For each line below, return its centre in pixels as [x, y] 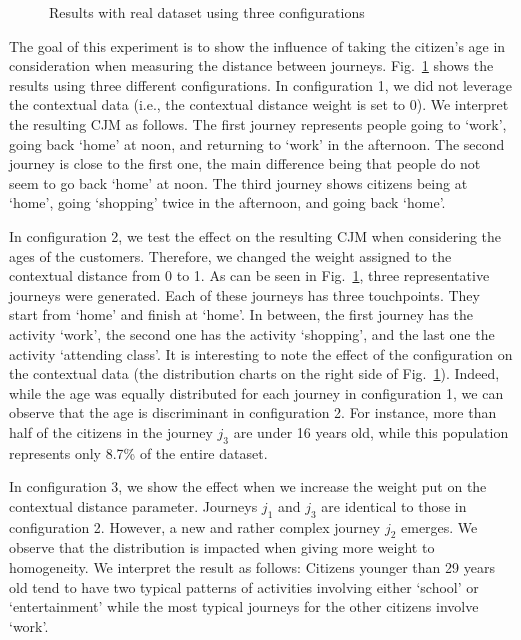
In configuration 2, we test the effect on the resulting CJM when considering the [255, 235]
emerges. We [439, 526]
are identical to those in [394, 505]
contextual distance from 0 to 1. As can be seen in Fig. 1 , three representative [249, 275]
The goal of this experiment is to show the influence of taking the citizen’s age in [257, 45]
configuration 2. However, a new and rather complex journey [195, 526]
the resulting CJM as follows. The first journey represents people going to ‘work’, [258, 123]
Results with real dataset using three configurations [207, 12]
